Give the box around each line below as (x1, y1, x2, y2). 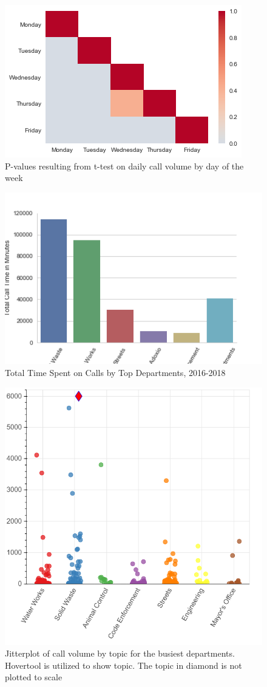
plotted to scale (5, 671, 63, 683)
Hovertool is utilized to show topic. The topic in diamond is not (5, 658, 242, 671)
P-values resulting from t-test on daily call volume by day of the (5, 159, 244, 172)
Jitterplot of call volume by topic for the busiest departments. (5, 647, 235, 660)
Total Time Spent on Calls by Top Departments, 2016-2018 (5, 366, 226, 379)
